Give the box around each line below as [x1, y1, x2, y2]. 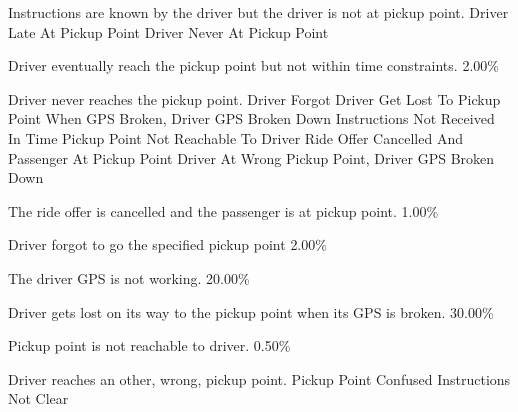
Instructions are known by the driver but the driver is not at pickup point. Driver [8, 2, 509, 22]
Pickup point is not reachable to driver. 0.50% [8, 335, 291, 356]
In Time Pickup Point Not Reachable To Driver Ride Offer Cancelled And [8, 127, 463, 148]
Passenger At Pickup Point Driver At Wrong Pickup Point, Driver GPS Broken [8, 147, 495, 168]
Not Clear [8, 388, 69, 409]
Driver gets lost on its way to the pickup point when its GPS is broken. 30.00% [8, 301, 494, 322]
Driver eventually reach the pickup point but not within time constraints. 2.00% [8, 55, 499, 76]
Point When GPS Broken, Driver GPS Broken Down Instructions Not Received [8, 108, 495, 129]
